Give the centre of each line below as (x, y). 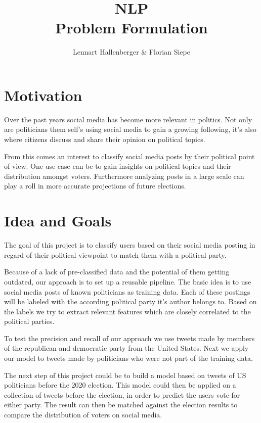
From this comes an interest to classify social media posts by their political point (129, 156)
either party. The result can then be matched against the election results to (121, 405)
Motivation (43, 95)
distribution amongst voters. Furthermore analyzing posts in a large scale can (124, 176)
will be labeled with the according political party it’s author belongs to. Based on (130, 301)
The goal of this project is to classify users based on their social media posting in (130, 245)
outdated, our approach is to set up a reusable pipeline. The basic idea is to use (128, 281)
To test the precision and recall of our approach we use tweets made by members (129, 338)
